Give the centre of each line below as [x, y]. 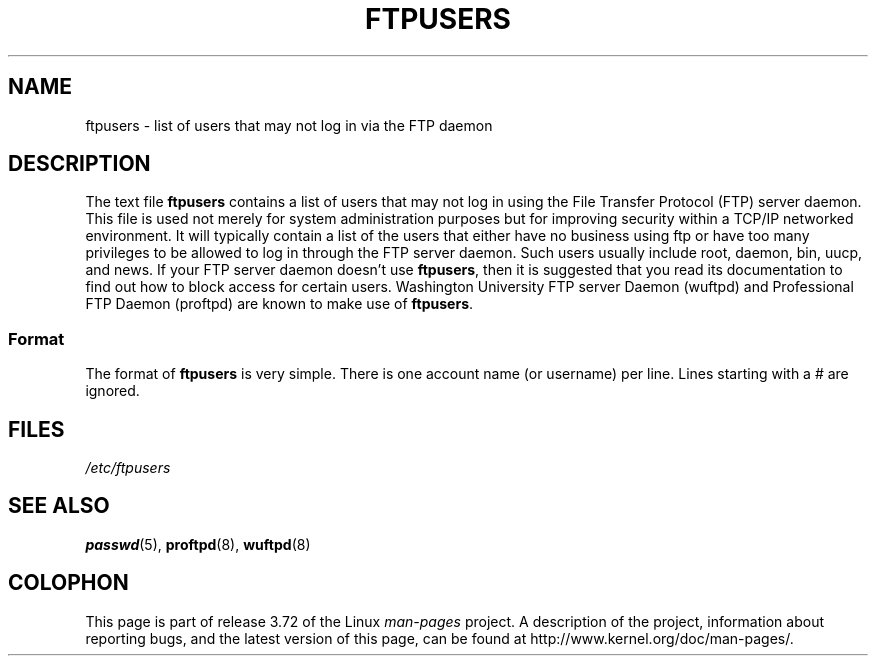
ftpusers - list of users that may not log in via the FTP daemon [289, 125]
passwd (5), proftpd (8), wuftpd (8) [198, 544]
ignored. [112, 391]
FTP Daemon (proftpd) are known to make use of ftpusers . [279, 304]
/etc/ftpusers [128, 468]
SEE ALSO [59, 506]
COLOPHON [68, 583]
